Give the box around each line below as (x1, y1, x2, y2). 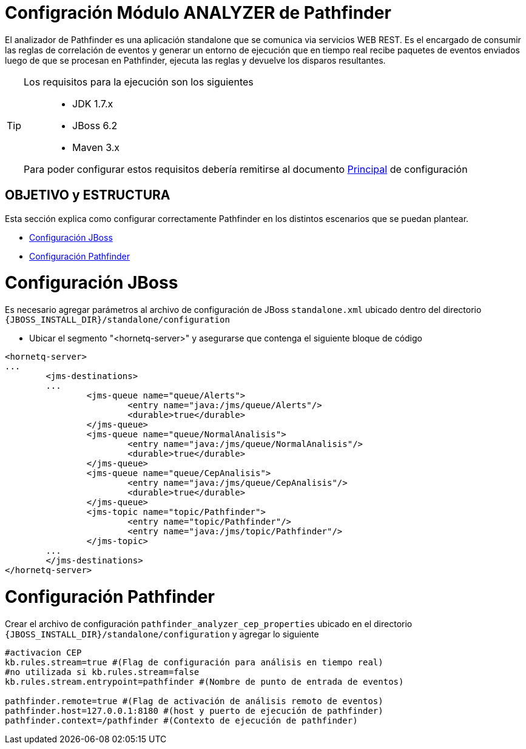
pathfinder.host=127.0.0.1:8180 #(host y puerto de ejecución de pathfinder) (5, 705, 383, 716)
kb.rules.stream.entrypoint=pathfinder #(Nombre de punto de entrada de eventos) (5, 676, 404, 687)
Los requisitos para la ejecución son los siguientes (24, 75, 254, 88)
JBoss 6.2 (72, 119, 118, 132)
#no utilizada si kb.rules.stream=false (5, 667, 200, 677)
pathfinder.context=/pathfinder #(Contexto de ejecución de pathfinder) (5, 715, 358, 725)
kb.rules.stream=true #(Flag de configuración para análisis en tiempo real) (5, 657, 383, 667)
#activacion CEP (5, 647, 82, 657)
